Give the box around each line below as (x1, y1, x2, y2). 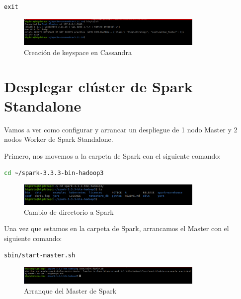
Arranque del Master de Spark (24, 285, 117, 296)
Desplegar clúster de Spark (4, 76, 193, 96)
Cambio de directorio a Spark (24, 206, 114, 217)
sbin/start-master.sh (4, 251, 76, 259)
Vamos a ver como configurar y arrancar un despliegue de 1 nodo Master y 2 (4, 124, 238, 134)
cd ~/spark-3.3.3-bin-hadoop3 (4, 169, 104, 177)
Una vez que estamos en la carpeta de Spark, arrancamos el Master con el (4, 223, 229, 234)
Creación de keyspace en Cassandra (24, 47, 132, 57)
